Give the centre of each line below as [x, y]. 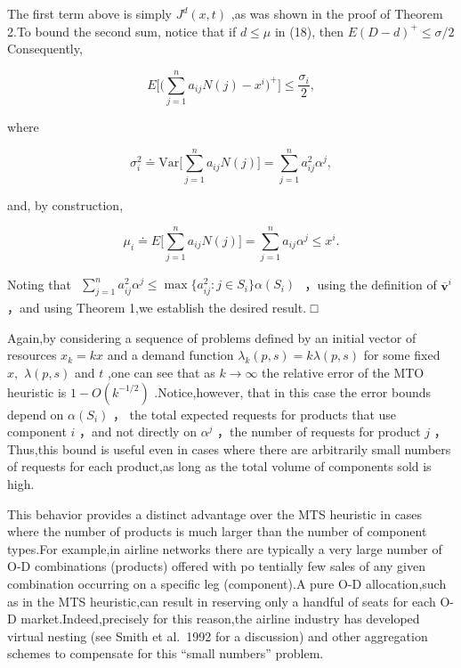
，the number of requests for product [319, 432]
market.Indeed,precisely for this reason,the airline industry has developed [220, 619]
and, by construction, [65, 204]
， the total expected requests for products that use [255, 414]
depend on [36, 414]
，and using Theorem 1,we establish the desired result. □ [163, 308]
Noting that [39, 285]
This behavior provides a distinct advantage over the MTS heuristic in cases [215, 513]
